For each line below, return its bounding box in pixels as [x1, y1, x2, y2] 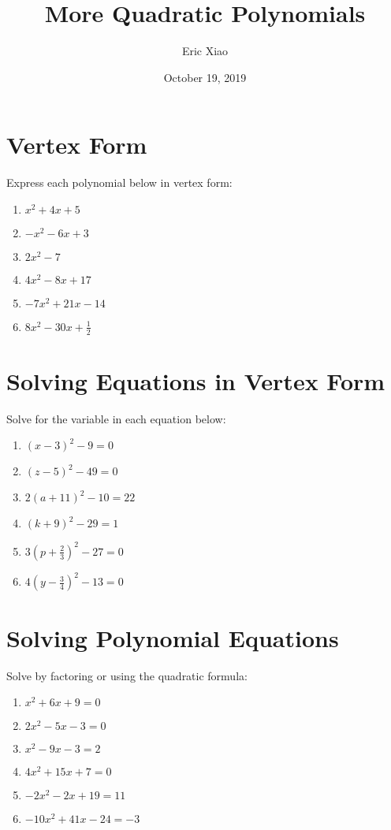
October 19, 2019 [163, 69, 247, 85]
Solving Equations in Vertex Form [6, 364, 385, 396]
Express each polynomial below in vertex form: [6, 174, 233, 191]
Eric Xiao [181, 43, 229, 59]
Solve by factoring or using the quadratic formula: [6, 667, 248, 683]
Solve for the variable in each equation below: [6, 410, 226, 426]
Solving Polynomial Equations [6, 621, 339, 653]
